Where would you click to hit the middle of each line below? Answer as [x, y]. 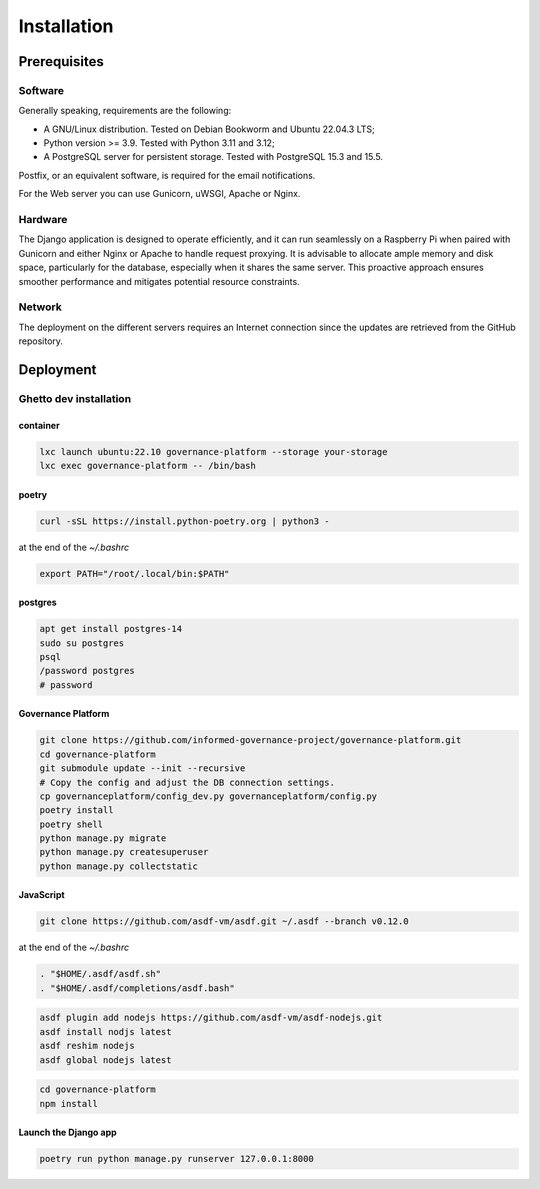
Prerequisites [61, 61]
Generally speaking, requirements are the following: [125, 111]
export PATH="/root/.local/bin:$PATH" [134, 573]
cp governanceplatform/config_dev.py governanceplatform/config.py [208, 796]
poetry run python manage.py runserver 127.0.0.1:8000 [176, 1159]
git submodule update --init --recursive [142, 768]
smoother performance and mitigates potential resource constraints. [159, 281]
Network [40, 307]
